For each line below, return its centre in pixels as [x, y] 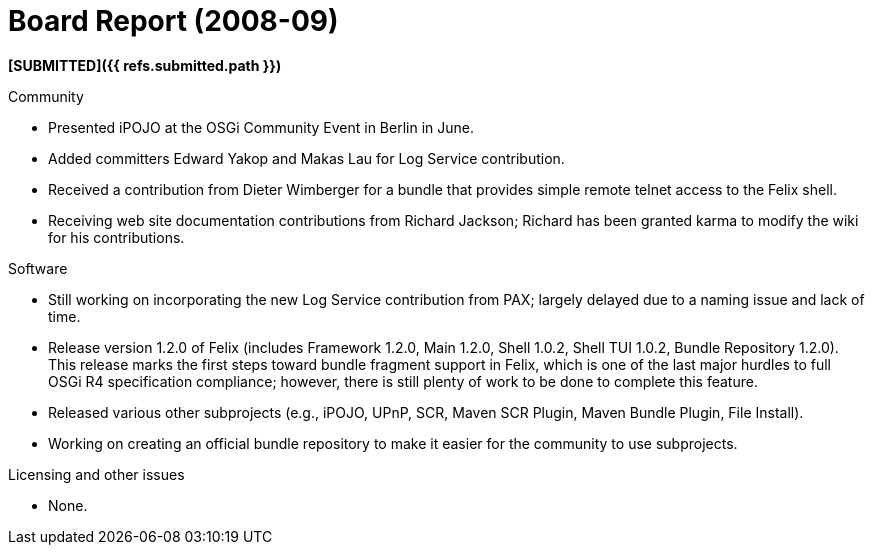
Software [38, 268]
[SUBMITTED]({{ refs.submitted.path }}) [145, 65]
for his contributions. [116, 237]
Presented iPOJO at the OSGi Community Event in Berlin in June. [261, 127]
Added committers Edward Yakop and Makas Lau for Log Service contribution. [306, 158]
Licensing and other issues [96, 474]
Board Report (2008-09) [173, 21]
